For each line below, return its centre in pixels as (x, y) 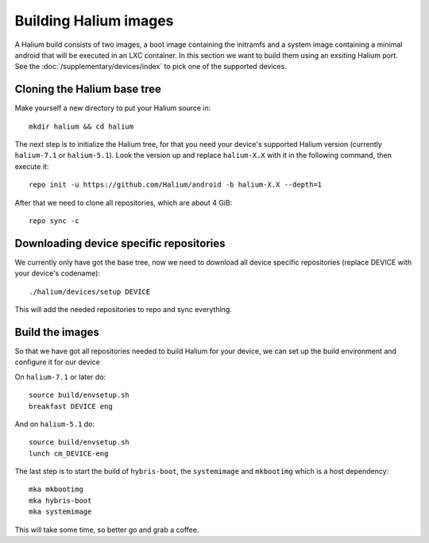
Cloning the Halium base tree (88, 89)
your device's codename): (58, 273)
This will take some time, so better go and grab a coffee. (107, 530)
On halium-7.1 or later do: (60, 376)
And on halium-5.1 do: (55, 424)
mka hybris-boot (60, 501)
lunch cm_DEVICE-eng (69, 453)
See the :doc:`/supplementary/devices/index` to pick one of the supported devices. (151, 67)
